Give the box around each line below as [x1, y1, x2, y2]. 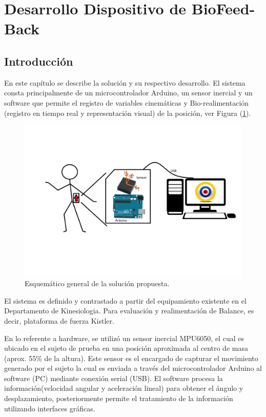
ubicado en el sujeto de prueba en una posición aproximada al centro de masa [4, 343, 248, 353]
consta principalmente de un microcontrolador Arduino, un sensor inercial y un [4, 87, 253, 98]
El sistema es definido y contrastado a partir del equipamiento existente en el [4, 295, 247, 306]
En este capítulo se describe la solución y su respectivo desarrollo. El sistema [4, 77, 245, 88]
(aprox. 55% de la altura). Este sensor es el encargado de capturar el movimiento [4, 352, 258, 363]
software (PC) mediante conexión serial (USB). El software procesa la [4, 372, 223, 383]
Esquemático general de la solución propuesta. [25, 278, 170, 289]
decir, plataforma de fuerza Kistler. [4, 315, 114, 326]
